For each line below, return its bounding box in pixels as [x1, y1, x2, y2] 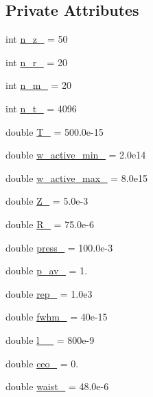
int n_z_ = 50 [5, 32, 68, 46]
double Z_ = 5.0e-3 [5, 194, 89, 208]
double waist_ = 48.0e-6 [5, 379, 109, 394]
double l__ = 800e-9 [5, 332, 95, 347]
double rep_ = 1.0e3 [5, 286, 93, 301]
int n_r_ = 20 [5, 54, 67, 69]
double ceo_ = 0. [5, 356, 79, 370]
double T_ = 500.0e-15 [5, 124, 104, 139]
